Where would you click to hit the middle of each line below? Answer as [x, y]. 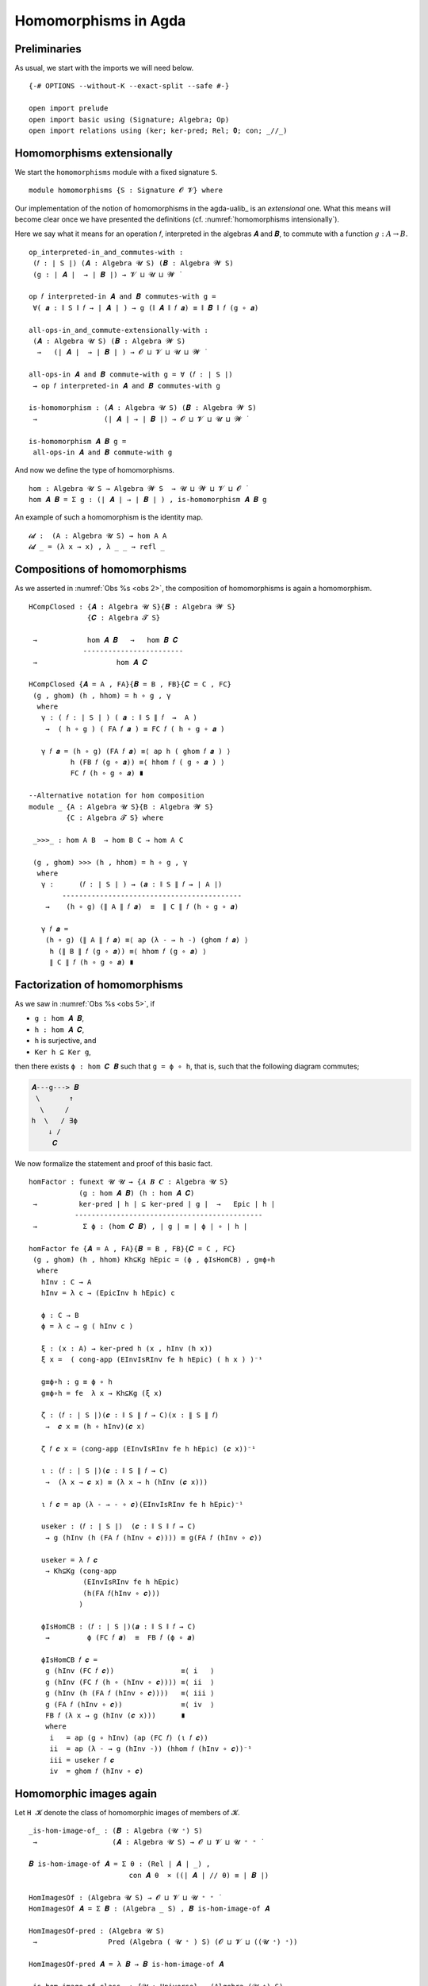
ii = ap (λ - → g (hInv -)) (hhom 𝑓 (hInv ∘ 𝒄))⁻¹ [151, 1749]
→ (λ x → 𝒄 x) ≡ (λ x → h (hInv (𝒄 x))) [126, 1482]
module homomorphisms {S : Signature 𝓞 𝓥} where [126, 190]
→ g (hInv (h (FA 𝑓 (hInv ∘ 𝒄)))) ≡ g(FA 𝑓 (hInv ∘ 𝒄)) [154, 1538]
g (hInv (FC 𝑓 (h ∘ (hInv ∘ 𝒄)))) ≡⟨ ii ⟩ [130, 1682]
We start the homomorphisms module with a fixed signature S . [116, 172]
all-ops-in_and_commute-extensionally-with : [119, 330]
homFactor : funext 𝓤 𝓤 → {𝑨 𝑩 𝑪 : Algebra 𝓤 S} [129, 1182]
